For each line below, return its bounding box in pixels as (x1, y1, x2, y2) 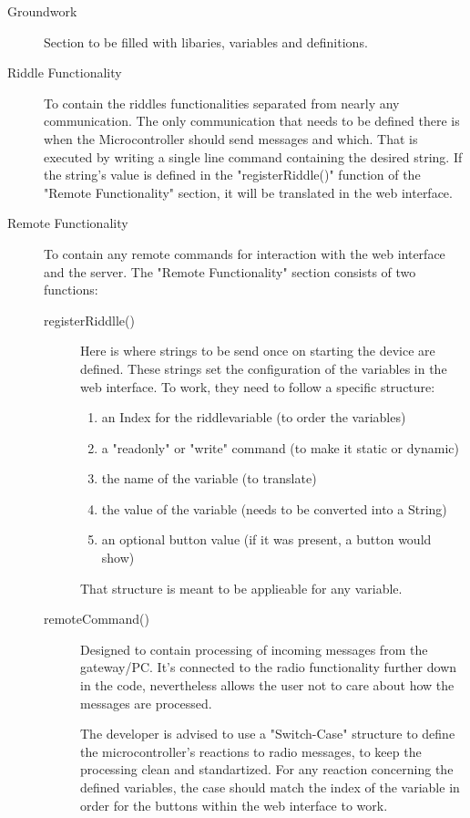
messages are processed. (80, 693, 212, 712)
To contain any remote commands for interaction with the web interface (44, 243, 445, 263)
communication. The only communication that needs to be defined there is (44, 111, 460, 130)
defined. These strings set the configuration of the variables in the (80, 358, 447, 378)
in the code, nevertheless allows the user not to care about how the (80, 676, 455, 695)
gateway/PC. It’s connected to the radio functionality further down (80, 658, 457, 677)
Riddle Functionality (7, 63, 122, 82)
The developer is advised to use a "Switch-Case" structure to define (80, 724, 455, 743)
